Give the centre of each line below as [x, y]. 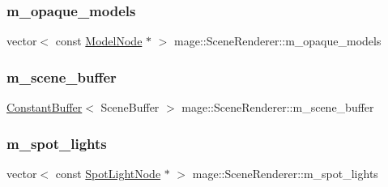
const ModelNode [99, 41]
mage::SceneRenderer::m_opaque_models [278, 41]
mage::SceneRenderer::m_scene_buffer [278, 107]
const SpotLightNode [108, 173]
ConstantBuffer [45, 107]
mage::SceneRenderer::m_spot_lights [285, 173]
